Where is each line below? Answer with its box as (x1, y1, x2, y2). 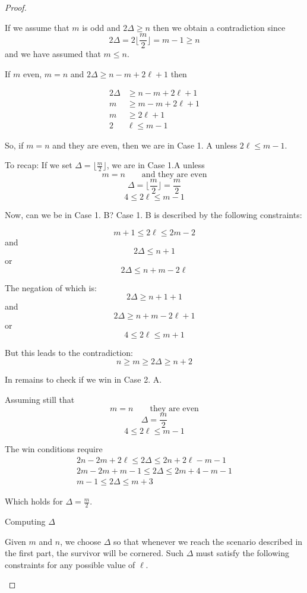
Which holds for (5, 495, 63, 507)
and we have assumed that (5, 48, 101, 60)
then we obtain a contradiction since (153, 21, 286, 33)
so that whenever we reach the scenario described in (113, 535, 303, 547)
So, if (5, 138, 24, 151)
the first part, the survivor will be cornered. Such (5, 547, 184, 559)
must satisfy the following (196, 547, 289, 559)
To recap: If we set (5, 159, 72, 171)
